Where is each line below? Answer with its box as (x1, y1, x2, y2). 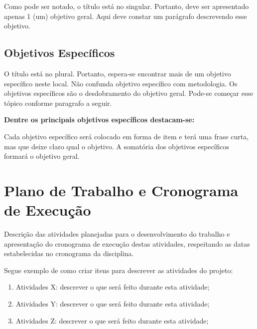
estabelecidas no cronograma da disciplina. (4, 248, 134, 259)
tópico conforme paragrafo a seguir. (4, 97, 112, 108)
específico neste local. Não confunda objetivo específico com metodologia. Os (4, 78, 238, 88)
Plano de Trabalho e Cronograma (4, 180, 239, 200)
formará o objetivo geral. (4, 151, 80, 161)
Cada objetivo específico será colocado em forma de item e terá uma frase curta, (4, 131, 249, 141)
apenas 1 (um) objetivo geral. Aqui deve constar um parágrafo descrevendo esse (4, 10, 247, 21)
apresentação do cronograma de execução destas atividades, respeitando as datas (4, 238, 250, 249)
